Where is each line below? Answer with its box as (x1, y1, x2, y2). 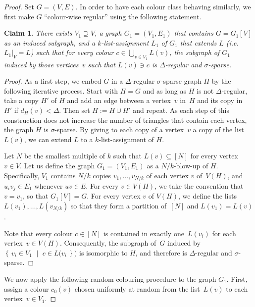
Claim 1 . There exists (4, 28, 72, 38)
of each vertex (146, 170, 189, 180)
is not (196, 85, 214, 96)
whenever (34, 180, 63, 191)
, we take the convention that (154, 180, 244, 191)
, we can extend (24, 134, 72, 144)
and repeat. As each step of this (133, 104, 230, 115)
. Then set (59, 104, 90, 115)
